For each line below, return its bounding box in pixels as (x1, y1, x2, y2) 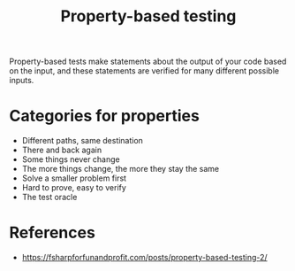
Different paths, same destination (21, 135, 144, 146)
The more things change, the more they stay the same (21, 164, 220, 174)
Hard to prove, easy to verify (21, 182, 126, 193)
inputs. (9, 75, 34, 86)
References (9, 223, 95, 243)
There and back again (21, 144, 102, 156)
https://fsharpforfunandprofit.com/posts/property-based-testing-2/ (21, 252, 268, 263)
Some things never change (21, 154, 121, 165)
